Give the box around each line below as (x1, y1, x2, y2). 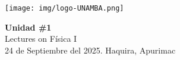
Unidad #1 (5, 21, 52, 33)
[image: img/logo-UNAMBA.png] (5, 4, 124, 12)
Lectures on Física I (5, 32, 77, 45)
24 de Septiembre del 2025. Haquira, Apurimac (5, 44, 176, 56)
